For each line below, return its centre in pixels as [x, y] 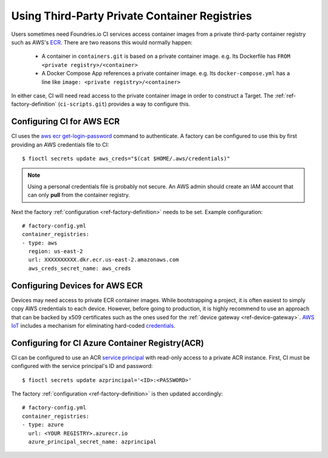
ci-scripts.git [83, 104]
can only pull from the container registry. [79, 195]
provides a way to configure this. [149, 104]
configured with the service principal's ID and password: [82, 366]
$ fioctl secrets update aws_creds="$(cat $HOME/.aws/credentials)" [126, 158]
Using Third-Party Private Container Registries [132, 16]
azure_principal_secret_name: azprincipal [93, 442]
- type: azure [43, 425]
